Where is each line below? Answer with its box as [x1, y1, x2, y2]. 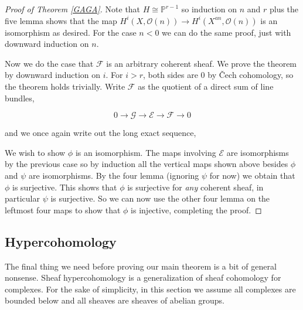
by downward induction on [5, 69, 101, 81]
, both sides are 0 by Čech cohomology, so [143, 69, 294, 81]
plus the [269, 3, 299, 15]
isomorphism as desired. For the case [5, 26, 137, 38]
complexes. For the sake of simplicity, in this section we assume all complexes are [5, 282, 296, 295]
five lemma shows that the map [5, 14, 117, 26]
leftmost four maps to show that [5, 203, 121, 216]
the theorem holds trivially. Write [5, 80, 125, 92]
